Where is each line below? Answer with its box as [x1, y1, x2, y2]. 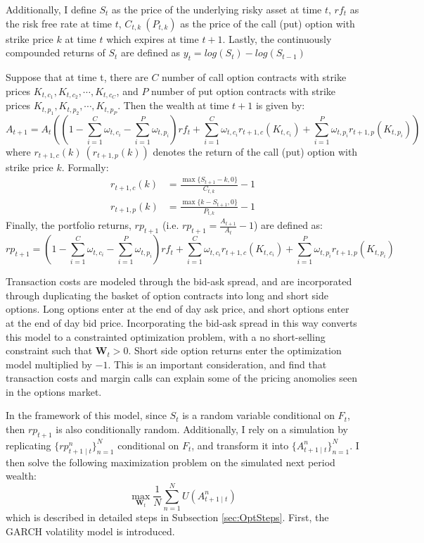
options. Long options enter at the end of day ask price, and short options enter [6, 301, 349, 316]
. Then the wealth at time [117, 98, 229, 113]
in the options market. [6, 384, 102, 399]
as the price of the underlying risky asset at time [112, 2, 322, 16]
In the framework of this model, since [6, 408, 167, 423]
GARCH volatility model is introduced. [6, 523, 175, 538]
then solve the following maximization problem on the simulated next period [6, 454, 335, 469]
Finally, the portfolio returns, [6, 218, 131, 232]
